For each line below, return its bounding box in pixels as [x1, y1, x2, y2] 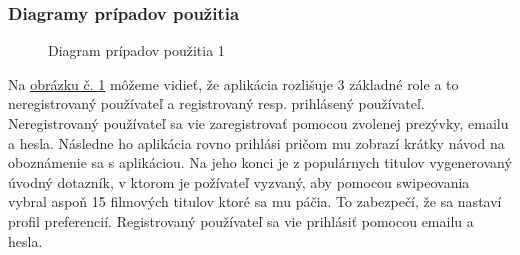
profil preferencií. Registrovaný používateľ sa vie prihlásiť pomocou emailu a [8, 210, 474, 231]
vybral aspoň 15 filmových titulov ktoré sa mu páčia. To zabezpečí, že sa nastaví [8, 191, 502, 212]
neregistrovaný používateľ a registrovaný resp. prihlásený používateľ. [8, 93, 425, 114]
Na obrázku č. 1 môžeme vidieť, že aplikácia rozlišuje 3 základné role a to [8, 73, 459, 94]
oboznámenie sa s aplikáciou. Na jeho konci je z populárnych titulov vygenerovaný [8, 152, 512, 173]
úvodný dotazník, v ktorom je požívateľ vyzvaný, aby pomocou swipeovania [8, 171, 470, 192]
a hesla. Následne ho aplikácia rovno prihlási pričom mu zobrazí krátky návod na [8, 132, 505, 153]
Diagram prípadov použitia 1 [48, 40, 225, 61]
